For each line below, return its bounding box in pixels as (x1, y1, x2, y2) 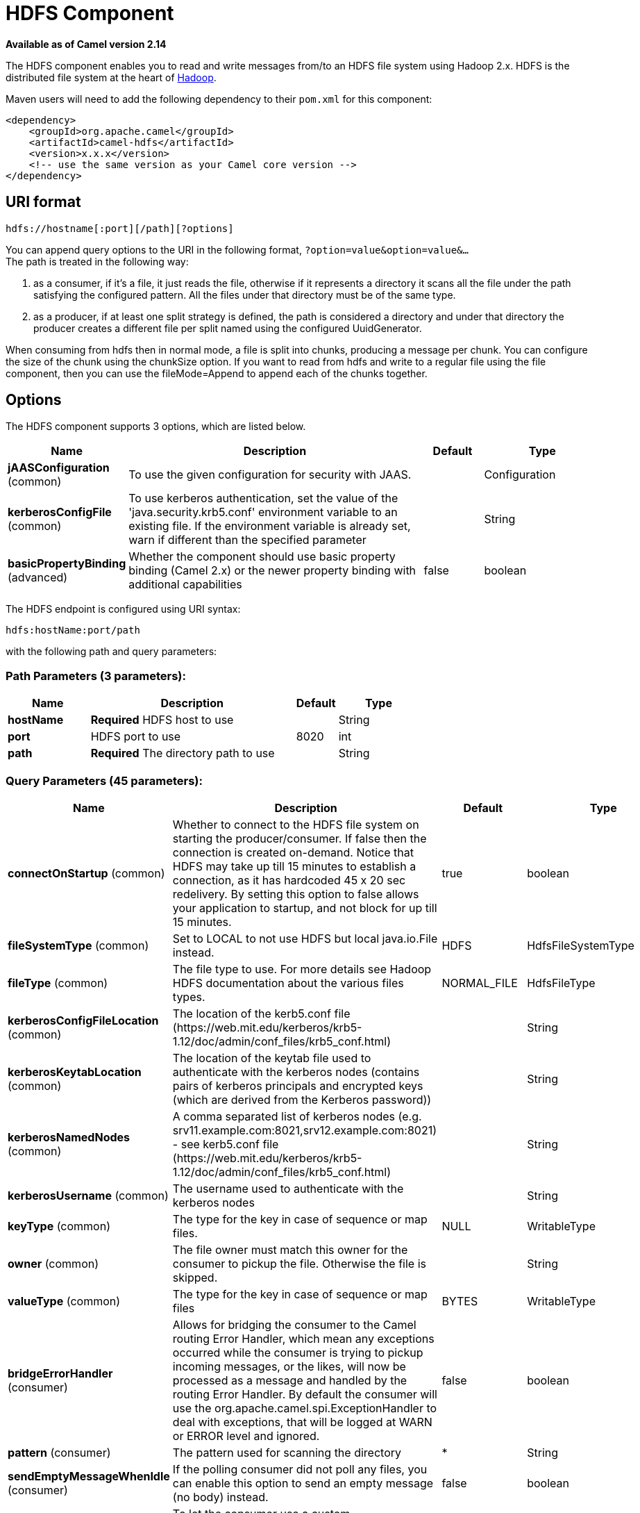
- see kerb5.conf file (172, 1136, 279, 1151)
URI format (6, 193, 81, 211)
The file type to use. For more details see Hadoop (172, 961, 432, 976)
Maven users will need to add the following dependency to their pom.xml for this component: (6, 92, 432, 105)
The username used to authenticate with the (172, 1181, 404, 1196)
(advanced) (8, 570, 68, 585)
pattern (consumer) (8, 1445, 111, 1460)
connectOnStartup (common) (8, 866, 165, 880)
